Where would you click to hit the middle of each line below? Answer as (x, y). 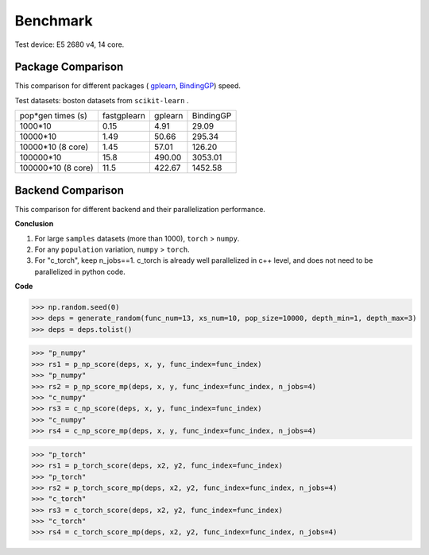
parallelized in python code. (80, 272)
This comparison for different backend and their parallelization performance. (140, 209)
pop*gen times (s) (53, 116)
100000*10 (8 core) (57, 168)
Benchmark (54, 21)
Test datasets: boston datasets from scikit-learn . (102, 100)
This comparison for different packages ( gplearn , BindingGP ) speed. (128, 86)
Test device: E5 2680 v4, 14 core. (70, 44)
